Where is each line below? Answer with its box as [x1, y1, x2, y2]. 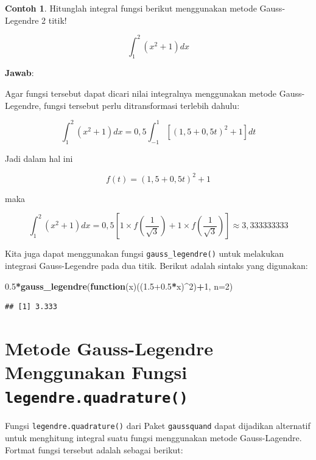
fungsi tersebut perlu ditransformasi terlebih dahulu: [44, 99, 240, 111]
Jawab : [5, 66, 34, 79]
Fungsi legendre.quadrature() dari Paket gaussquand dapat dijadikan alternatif [5, 419, 311, 432]
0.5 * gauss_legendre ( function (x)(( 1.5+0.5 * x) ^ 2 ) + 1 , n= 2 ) [5, 279, 233, 292]
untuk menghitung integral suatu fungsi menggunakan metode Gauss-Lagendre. [5, 431, 302, 444]
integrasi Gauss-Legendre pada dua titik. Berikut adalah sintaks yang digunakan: [5, 259, 308, 271]
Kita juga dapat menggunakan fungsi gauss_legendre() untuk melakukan [5, 247, 284, 260]
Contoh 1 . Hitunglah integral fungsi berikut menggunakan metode [5, 2, 257, 14]
